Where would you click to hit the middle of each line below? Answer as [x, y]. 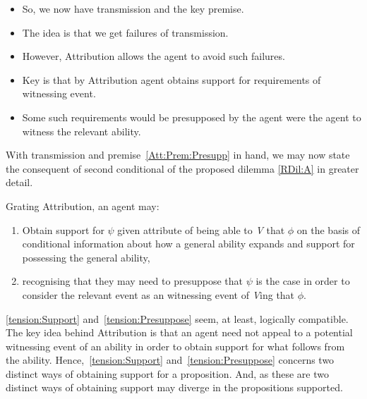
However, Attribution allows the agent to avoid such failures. [154, 56]
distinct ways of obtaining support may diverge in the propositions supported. [174, 387]
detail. [19, 182]
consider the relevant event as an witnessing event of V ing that [158, 294]
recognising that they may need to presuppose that [132, 281]
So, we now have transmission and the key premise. [133, 8]
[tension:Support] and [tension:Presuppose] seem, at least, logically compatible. [177, 318]
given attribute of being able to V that [201, 229]
